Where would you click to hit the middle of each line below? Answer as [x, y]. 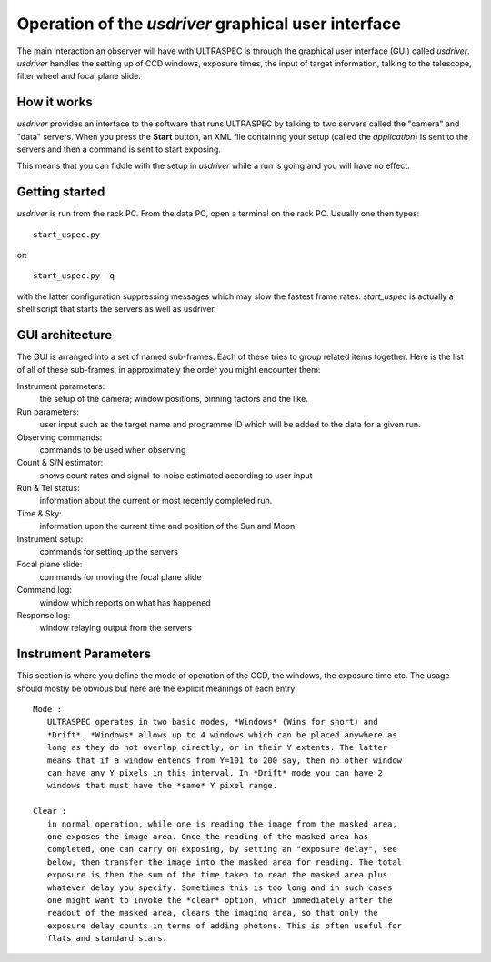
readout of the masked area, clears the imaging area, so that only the [212, 913]
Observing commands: [60, 437]
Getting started [61, 192]
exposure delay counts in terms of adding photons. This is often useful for [225, 926]
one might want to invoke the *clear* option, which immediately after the [220, 900]
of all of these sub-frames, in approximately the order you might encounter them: [169, 369]
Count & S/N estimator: [60, 463]
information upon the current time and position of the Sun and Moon [167, 526]
